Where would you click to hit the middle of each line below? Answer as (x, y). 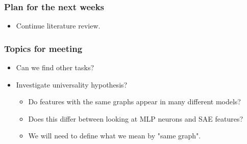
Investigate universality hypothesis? (72, 84)
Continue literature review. (58, 26)
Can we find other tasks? (55, 67)
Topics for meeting (43, 48)
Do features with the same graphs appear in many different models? (134, 102)
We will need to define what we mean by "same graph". (115, 136)
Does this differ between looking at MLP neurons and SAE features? (136, 118)
